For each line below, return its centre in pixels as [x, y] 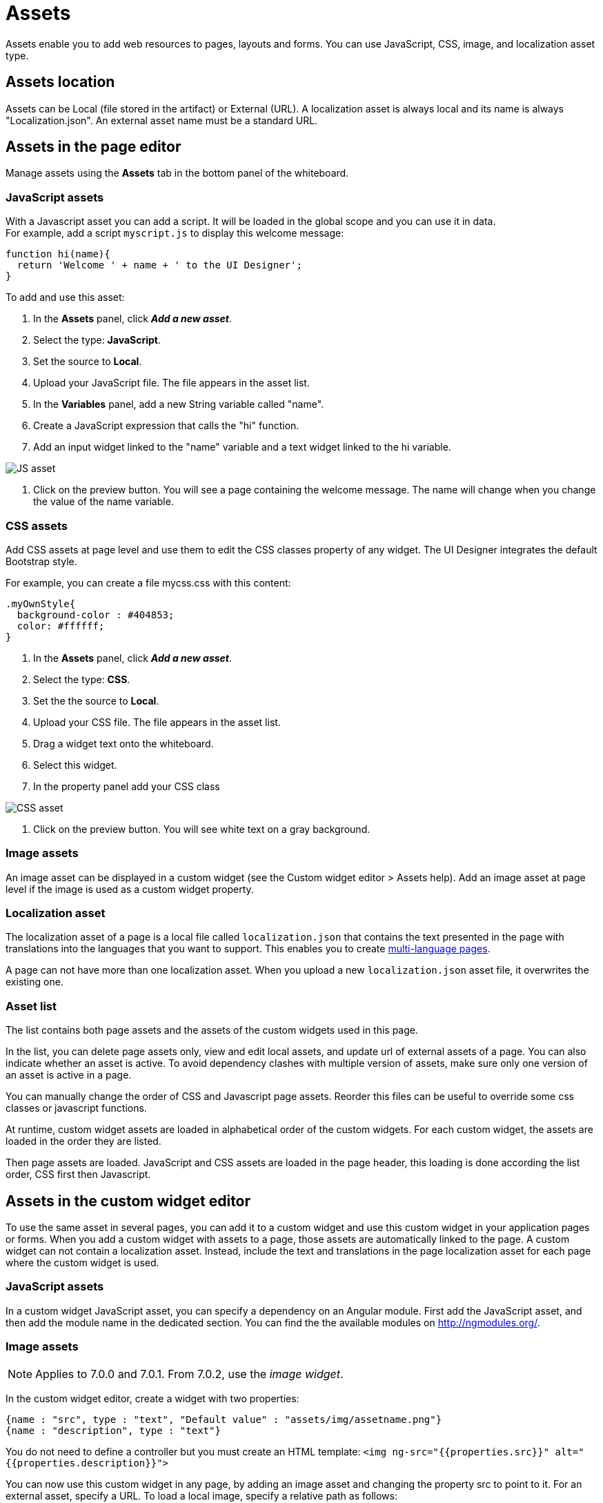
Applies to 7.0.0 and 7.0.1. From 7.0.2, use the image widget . [189, 1374]
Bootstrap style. [41, 561]
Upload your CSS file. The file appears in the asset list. [157, 722]
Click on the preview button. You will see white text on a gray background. [202, 829]
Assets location [60, 82]
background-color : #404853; [96, 615]
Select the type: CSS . [82, 679]
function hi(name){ [58, 254]
